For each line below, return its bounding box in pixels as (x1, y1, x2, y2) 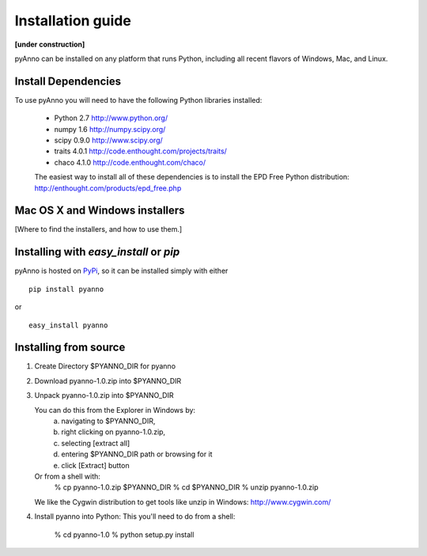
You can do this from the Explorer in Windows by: (34, 405, 196, 414)
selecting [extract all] (61, 438, 130, 448)
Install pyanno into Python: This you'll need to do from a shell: (34, 512, 236, 521)
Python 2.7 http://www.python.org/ (54, 113, 168, 123)
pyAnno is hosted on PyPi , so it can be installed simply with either (14, 266, 229, 276)
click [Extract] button (61, 460, 130, 470)
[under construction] (14, 40, 85, 49)
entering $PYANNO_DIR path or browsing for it (61, 449, 213, 459)
